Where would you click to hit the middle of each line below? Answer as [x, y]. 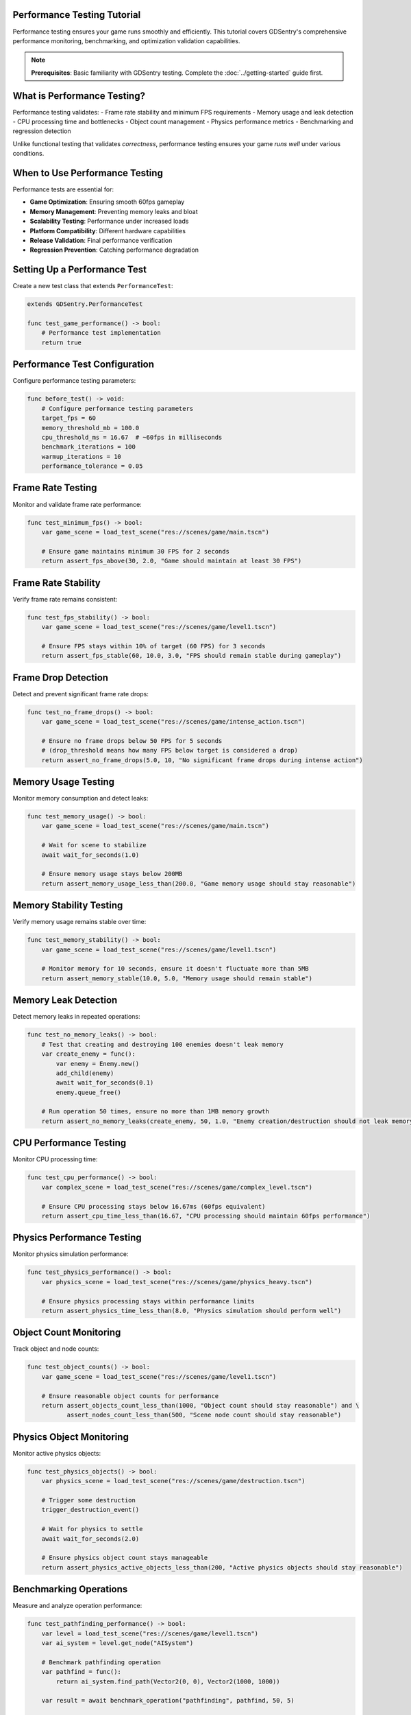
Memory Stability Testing [68, 906]
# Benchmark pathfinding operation [101, 1662]
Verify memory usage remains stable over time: [79, 922]
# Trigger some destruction [89, 1500]
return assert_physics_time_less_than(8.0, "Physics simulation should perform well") [191, 1311]
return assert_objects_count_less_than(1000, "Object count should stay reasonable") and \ [200, 1406]
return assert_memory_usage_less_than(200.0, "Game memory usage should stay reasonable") [199, 884]
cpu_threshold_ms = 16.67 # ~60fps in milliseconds [132, 437]
